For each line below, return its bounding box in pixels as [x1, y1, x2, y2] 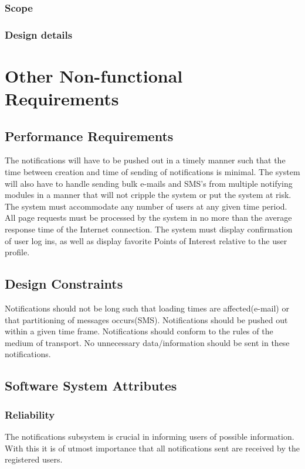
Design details [5, 27, 73, 42]
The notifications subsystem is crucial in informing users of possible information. [5, 430, 294, 442]
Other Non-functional [5, 63, 183, 87]
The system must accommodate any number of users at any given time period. [5, 200, 287, 212]
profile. [5, 246, 30, 258]
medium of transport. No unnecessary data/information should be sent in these [5, 336, 290, 348]
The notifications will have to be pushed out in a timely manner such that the [5, 154, 286, 166]
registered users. [5, 453, 63, 465]
